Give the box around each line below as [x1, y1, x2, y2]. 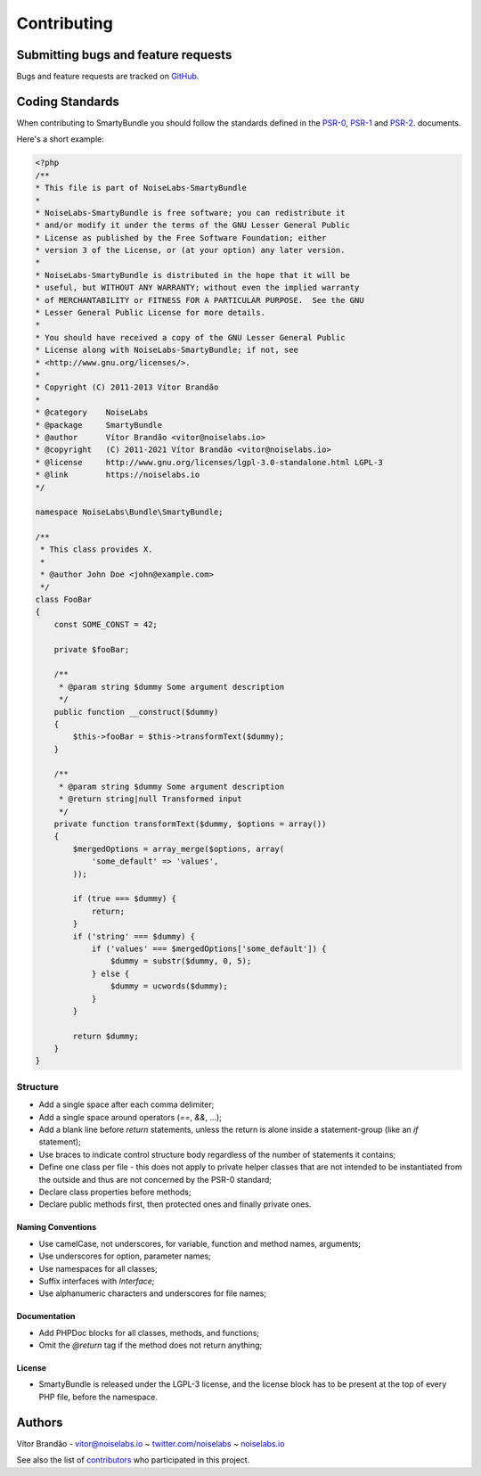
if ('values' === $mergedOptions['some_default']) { [91, 943, 327, 954]
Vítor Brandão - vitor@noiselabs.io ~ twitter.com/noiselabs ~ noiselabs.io [16, 1438, 285, 1448]
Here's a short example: [16, 134, 104, 144]
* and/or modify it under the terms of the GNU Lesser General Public [35, 220, 351, 231]
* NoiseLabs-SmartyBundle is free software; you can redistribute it [35, 208, 346, 217]
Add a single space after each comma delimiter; [38, 1099, 215, 1110]
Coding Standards [16, 94, 119, 109]
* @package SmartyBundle [35, 420, 163, 430]
